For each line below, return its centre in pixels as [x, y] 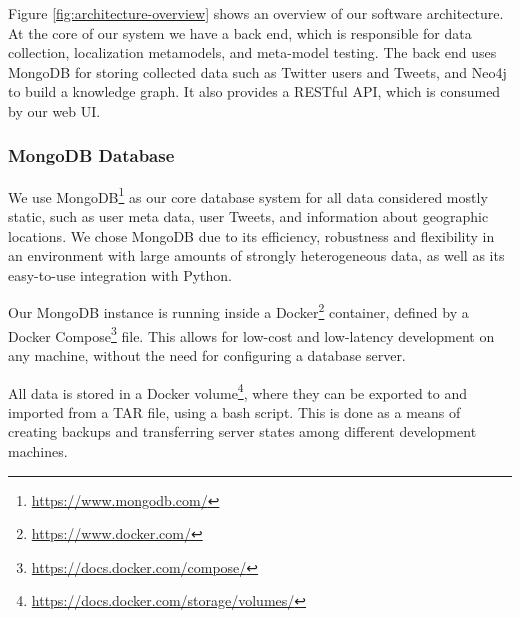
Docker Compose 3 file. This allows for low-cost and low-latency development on [251, 334]
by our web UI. [54, 110]
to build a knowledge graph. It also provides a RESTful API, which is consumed [254, 91]
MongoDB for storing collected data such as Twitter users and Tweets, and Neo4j [257, 71]
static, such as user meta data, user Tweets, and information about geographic [248, 216]
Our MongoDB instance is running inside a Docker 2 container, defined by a [238, 311]
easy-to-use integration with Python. [120, 274]
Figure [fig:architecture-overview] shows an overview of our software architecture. [256, 13]
